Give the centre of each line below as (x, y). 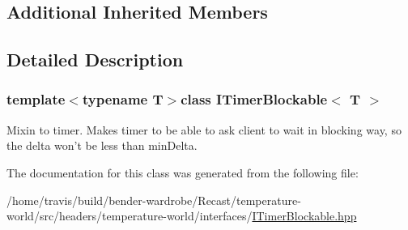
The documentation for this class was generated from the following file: (183, 172)
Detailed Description (95, 60)
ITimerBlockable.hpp (304, 216)
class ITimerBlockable (254, 99)
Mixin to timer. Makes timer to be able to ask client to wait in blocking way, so (204, 129)
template (36, 99)
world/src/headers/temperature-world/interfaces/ (130, 216)
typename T (123, 99)
